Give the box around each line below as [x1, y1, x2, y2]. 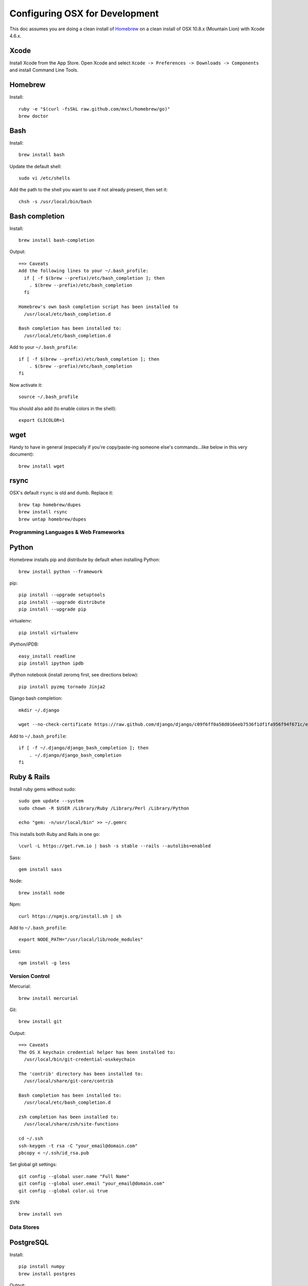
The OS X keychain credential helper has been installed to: [18, 1049, 176, 1055]
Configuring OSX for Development [9, 8, 159, 19]
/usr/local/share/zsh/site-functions [24, 1121, 119, 1127]
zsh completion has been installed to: [18, 1114, 119, 1120]
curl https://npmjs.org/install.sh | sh [18, 913, 122, 919]
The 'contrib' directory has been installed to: [18, 1070, 143, 1077]
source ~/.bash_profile [18, 394, 79, 400]
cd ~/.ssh [18, 1136, 43, 1141]
